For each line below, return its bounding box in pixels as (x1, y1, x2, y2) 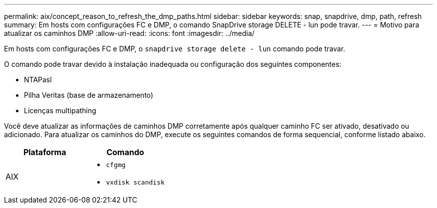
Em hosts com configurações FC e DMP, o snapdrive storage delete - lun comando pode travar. (4, 44, 345, 53)
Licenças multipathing (24, 106, 96, 115)
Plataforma (23, 147, 66, 157)
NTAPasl (24, 75, 52, 84)
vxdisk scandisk (106, 179, 165, 186)
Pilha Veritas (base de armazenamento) (24, 91, 154, 99)
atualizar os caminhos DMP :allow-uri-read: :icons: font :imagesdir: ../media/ (4, 29, 255, 37)
